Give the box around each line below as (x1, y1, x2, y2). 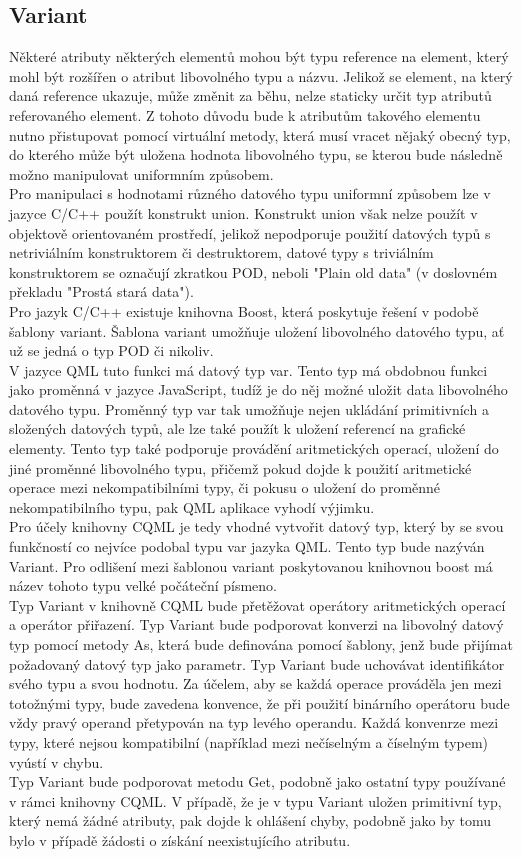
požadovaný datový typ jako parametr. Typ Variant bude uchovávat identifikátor (9, 653, 505, 674)
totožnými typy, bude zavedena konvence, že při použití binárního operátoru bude (9, 692, 510, 713)
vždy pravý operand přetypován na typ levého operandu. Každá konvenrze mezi (9, 712, 499, 733)
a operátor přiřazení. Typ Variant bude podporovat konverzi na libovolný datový (9, 614, 504, 635)
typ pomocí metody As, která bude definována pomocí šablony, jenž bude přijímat (9, 634, 513, 655)
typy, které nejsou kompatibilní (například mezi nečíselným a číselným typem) (9, 731, 489, 752)
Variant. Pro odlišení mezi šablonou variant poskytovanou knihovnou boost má (9, 555, 493, 576)
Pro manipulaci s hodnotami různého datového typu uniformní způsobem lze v (9, 183, 491, 204)
